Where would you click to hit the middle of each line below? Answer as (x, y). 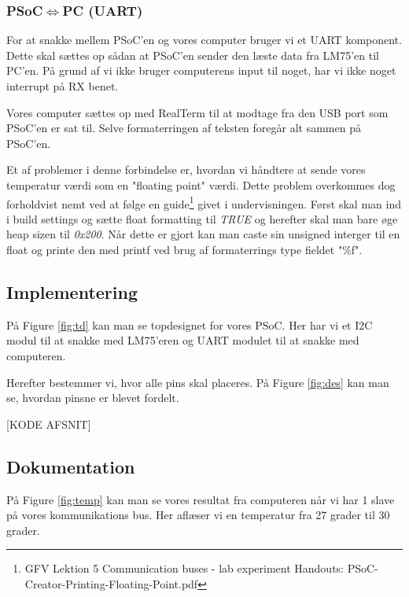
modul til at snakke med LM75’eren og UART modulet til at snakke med (183, 340)
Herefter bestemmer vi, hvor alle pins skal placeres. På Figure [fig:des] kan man (198, 382)
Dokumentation (71, 466)
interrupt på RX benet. (63, 86)
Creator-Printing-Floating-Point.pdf (111, 583)
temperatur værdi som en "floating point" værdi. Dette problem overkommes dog (201, 184)
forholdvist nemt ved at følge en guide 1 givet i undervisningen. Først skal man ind (204, 202)
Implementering (72, 291)
